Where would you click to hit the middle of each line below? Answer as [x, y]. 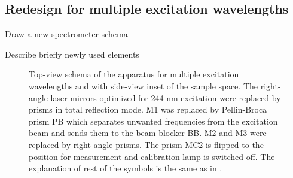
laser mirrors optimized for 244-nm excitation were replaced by [166, 97]
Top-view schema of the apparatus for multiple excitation [134, 74]
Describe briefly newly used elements [72, 54]
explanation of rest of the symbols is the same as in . [126, 168]
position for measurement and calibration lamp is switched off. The [152, 156]
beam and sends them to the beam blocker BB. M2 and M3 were [148, 133]
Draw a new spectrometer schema [66, 34]
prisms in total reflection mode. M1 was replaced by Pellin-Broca [148, 109]
